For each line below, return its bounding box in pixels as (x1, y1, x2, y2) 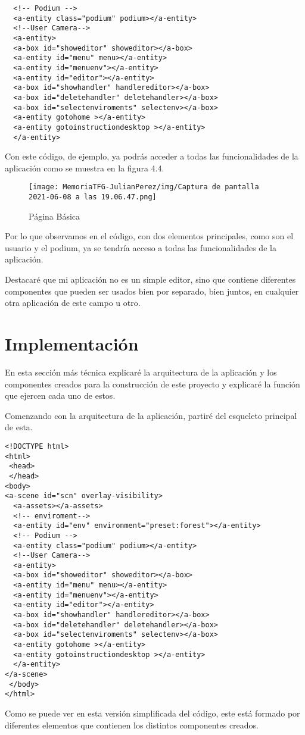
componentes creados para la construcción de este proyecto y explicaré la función (5, 377, 300, 390)
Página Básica (29, 209, 80, 222)
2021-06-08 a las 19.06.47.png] (29, 193, 157, 202)
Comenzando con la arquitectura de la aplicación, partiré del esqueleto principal (5, 409, 297, 421)
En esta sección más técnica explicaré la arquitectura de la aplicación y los (5, 365, 277, 378)
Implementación (5, 331, 139, 356)
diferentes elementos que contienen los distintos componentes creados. (5, 718, 259, 731)
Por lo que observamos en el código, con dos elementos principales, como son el (5, 230, 294, 242)
